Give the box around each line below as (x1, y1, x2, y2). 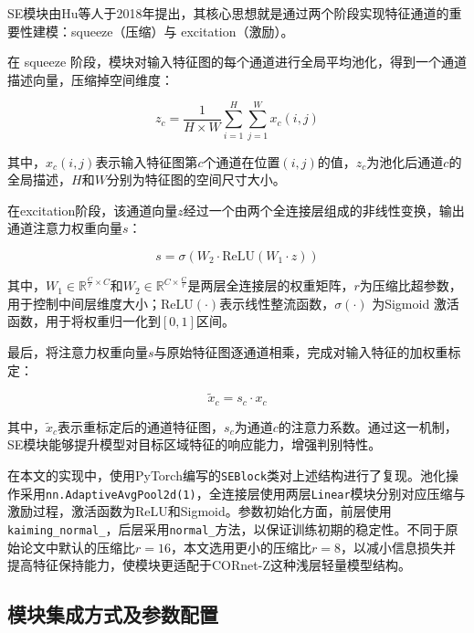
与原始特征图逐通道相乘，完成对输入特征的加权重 (153, 343, 448, 362)
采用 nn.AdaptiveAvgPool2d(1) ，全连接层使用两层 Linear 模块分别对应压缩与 (19, 483, 466, 502)
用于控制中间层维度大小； (7, 293, 161, 312)
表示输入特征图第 (95, 152, 198, 171)
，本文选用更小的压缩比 (170, 537, 311, 556)
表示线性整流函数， (219, 293, 335, 312)
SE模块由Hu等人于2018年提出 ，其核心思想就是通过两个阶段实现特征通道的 (7, 4, 449, 22)
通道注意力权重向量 (7, 218, 122, 237)
